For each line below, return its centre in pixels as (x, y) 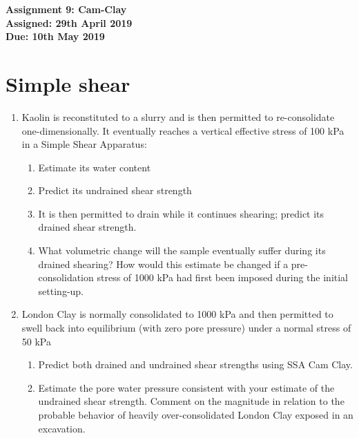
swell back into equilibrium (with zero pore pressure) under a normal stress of (186, 328)
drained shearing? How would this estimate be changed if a (163, 264)
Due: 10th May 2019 (55, 36)
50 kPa (36, 341)
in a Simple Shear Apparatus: (84, 144)
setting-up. (61, 291)
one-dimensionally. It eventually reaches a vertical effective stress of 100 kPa (183, 130)
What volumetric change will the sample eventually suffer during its (182, 250)
